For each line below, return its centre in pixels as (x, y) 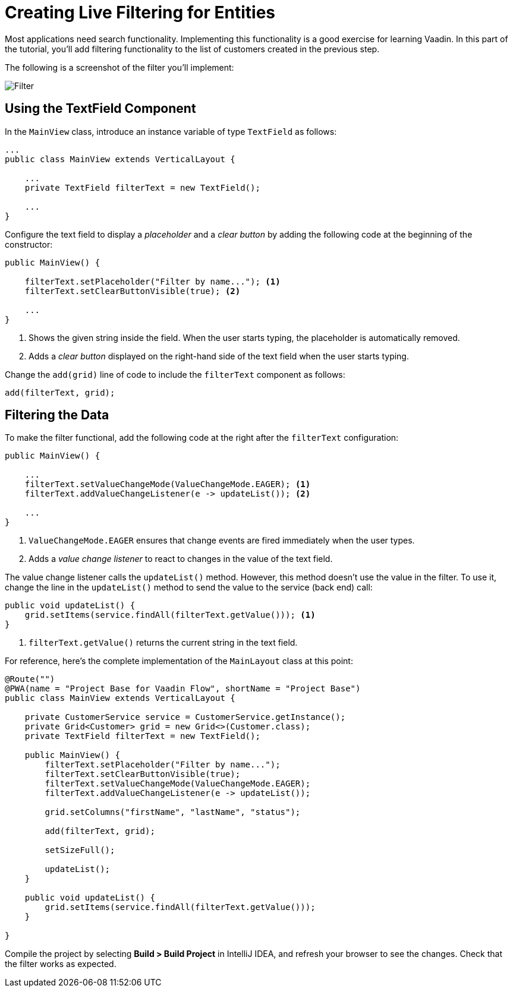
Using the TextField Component (100, 109)
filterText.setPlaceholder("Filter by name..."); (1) (152, 281)
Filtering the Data (57, 415)
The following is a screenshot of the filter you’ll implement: (119, 67)
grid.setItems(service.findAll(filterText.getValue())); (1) (170, 615)
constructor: (29, 244)
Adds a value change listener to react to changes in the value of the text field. (181, 559)
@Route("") (30, 679)
